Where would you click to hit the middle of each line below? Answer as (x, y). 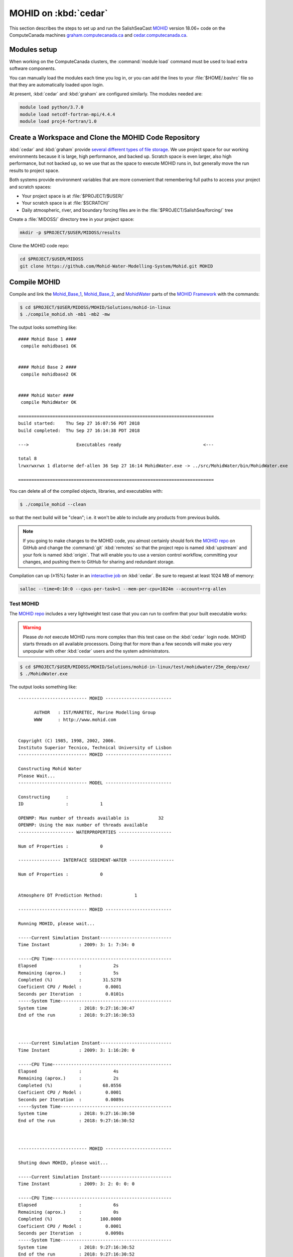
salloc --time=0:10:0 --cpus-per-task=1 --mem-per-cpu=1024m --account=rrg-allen (123, 589)
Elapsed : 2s (68, 966)
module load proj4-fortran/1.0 (58, 121)
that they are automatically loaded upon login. (57, 85)
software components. (33, 68)
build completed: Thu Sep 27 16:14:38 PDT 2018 (79, 430)
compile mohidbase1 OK (49, 346)
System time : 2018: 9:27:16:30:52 (77, 1247)
